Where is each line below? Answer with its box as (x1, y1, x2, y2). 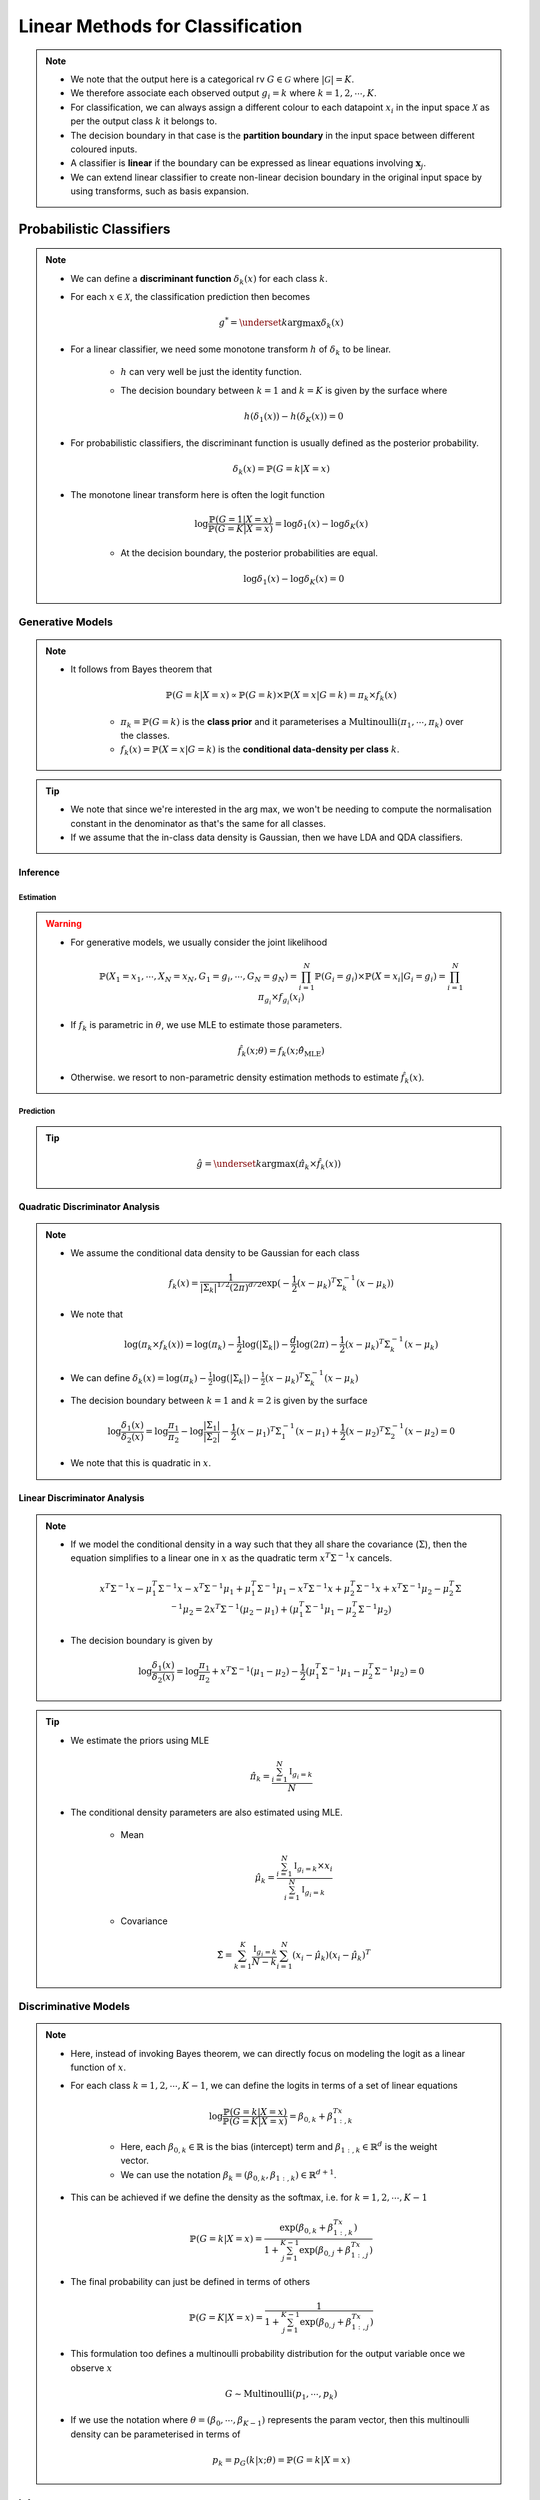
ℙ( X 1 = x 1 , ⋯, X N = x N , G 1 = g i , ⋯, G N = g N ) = (98, 970, 298, 984)
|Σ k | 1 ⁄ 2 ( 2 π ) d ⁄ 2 (200, 1280, 262, 1295)
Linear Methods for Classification (18, 15, 303, 37)
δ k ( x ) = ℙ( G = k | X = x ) (232, 463, 330, 477)
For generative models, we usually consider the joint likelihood (70, 936, 328, 948)
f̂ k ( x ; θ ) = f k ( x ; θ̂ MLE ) (237, 1045, 325, 1059)
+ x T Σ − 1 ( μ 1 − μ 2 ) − (211, 1664, 299, 1679)
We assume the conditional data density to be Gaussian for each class (70, 1247, 360, 1259)
